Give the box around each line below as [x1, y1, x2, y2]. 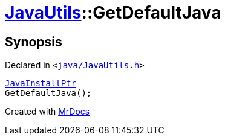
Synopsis [5, 34, 62, 49]
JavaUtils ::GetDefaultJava [5, 2, 221, 23]
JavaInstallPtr [5, 78, 77, 89]
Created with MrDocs [5, 106, 90, 117]
